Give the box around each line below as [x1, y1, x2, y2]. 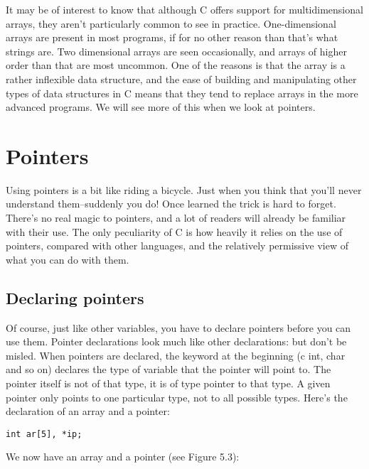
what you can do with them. [6, 252, 129, 266]
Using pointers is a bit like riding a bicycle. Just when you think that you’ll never [6, 182, 362, 197]
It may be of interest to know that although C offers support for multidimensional [6, 2, 363, 16]
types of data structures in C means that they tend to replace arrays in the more [6, 85, 358, 100]
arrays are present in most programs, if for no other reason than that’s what [6, 30, 338, 45]
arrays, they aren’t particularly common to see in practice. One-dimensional [6, 16, 336, 31]
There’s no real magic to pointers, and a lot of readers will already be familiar [6, 210, 346, 225]
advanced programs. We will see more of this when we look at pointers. [6, 99, 316, 114]
